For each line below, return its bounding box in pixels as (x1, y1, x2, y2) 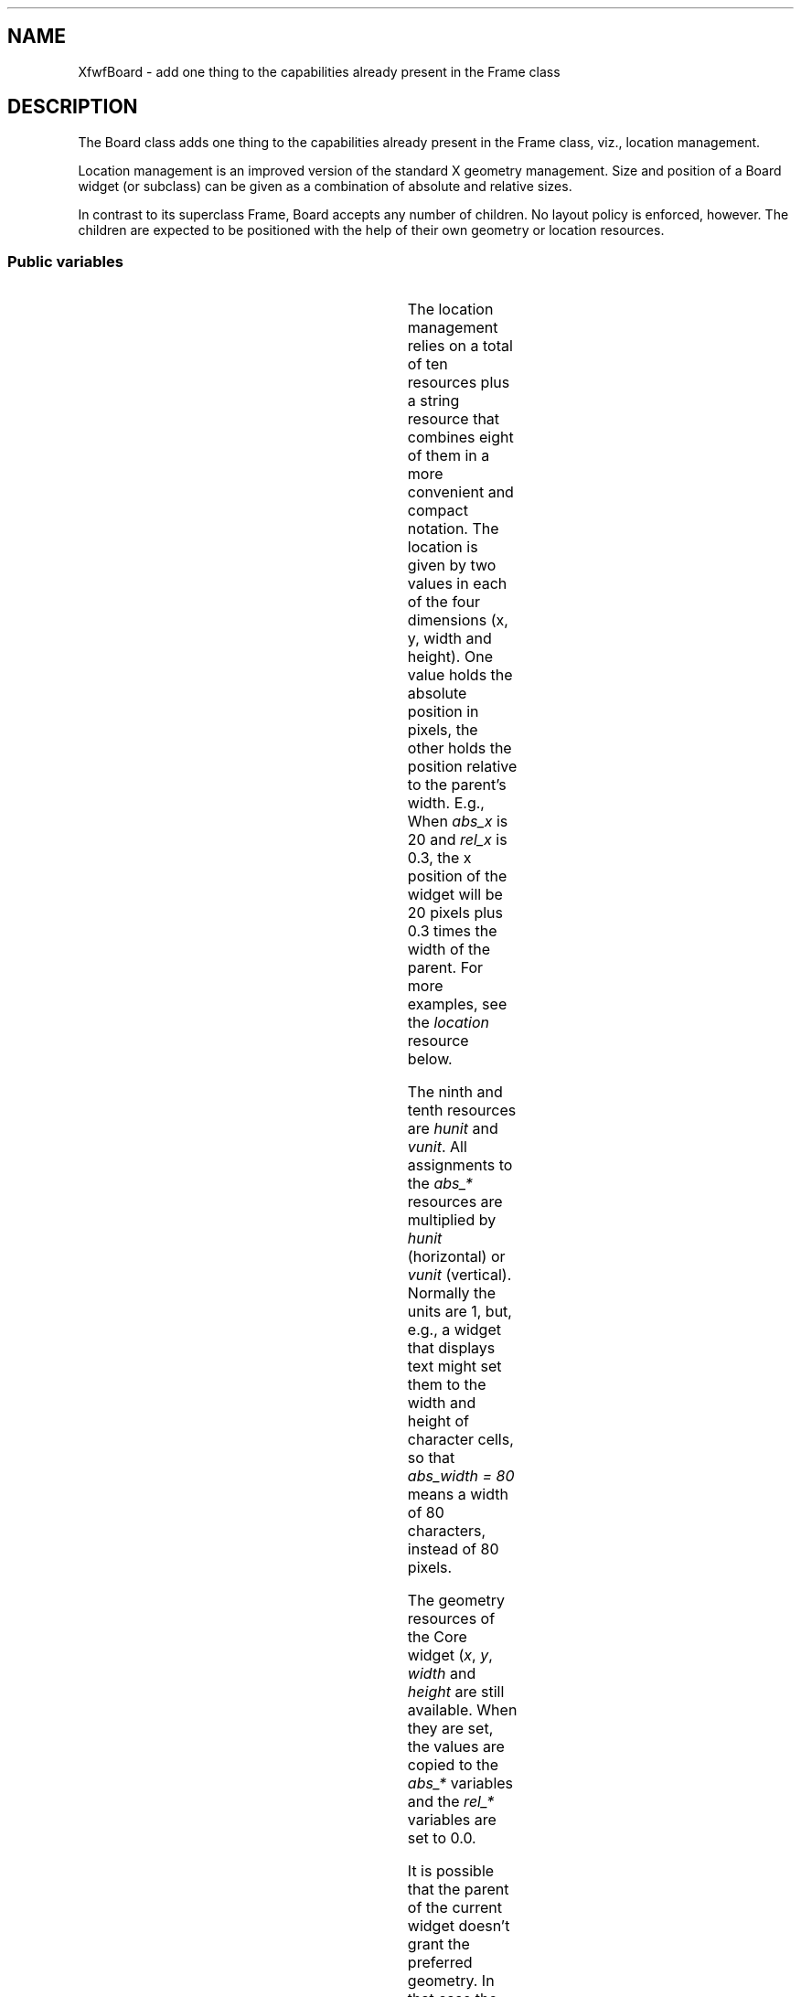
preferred (407, 1953, 473, 1972)
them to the (407, 1375, 486, 1394)
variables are (407, 1810, 497, 1830)
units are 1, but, (407, 1302, 512, 1321)
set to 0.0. (407, 1829, 476, 1848)
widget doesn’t (407, 1917, 510, 1936)
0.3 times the (407, 922, 497, 941)
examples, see (407, 995, 507, 1014)
